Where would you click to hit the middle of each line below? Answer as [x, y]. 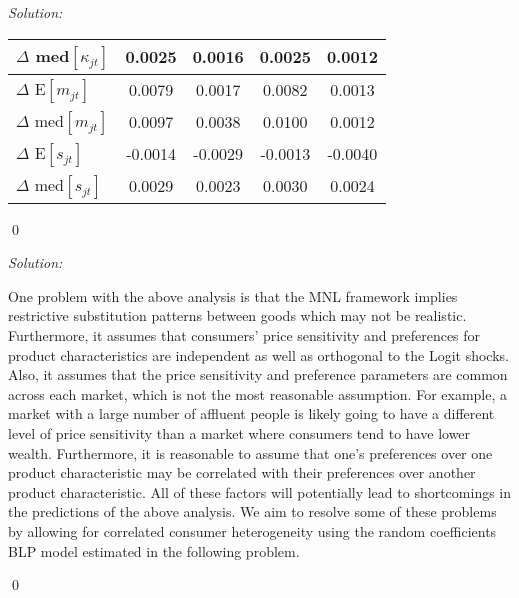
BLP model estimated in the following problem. [154, 550]
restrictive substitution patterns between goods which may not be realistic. [237, 315]
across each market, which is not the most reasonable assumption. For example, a [257, 393]
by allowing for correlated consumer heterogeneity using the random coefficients [252, 530]
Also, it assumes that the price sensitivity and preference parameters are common [258, 374]
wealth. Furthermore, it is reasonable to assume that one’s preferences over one [250, 452]
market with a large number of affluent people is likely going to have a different [251, 413]
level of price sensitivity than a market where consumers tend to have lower [239, 432]
